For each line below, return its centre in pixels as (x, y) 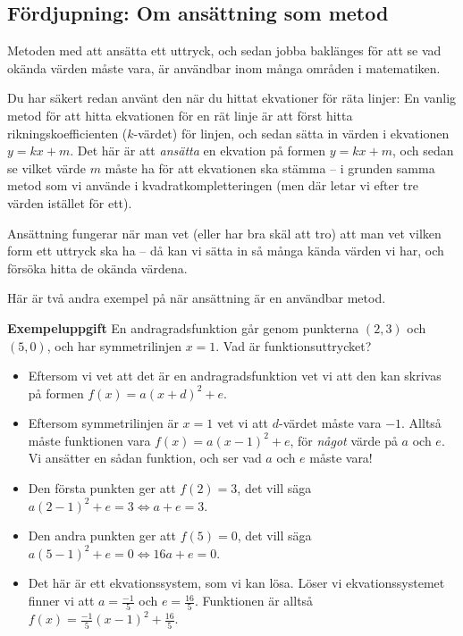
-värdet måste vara (330, 423)
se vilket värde (46, 167)
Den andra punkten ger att (102, 536)
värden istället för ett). (70, 202)
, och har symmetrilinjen (114, 345)
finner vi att (61, 601)
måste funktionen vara (89, 440)
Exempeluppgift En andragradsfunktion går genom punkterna (183, 327)
